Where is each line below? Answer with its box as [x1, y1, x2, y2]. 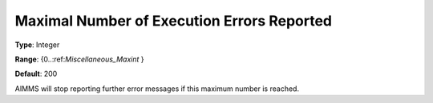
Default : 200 [14, 69, 58, 79]
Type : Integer [14, 40, 60, 50]
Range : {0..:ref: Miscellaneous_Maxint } [14, 54, 144, 64]
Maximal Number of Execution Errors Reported [14, 12, 333, 30]
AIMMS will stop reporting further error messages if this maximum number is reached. [14, 84, 300, 93]
